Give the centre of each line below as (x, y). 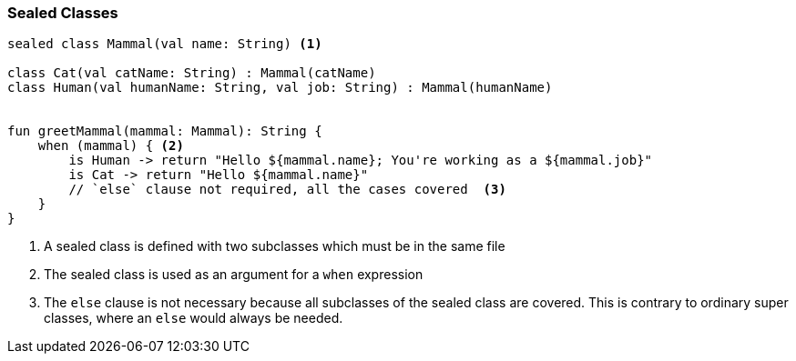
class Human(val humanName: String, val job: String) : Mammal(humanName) (280, 88)
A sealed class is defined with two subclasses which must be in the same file (275, 246)
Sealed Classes (63, 13)
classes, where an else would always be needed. (194, 318)
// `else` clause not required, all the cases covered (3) (287, 190)
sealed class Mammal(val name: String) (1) (165, 44)
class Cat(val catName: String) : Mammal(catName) (192, 73)
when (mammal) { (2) (111, 146)
